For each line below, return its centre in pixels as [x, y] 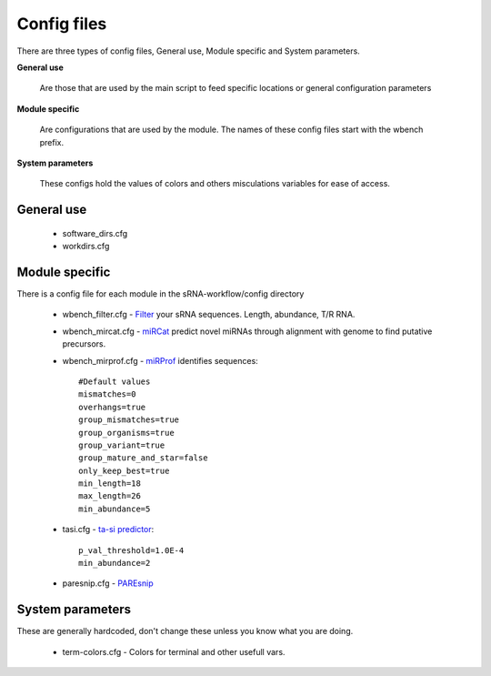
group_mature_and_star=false [143, 458]
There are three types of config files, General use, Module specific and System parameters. [189, 51]
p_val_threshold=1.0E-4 [131, 550]
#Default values [115, 381]
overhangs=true [112, 407]
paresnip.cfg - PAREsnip [108, 583]
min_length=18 [110, 484]
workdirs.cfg [86, 247]
